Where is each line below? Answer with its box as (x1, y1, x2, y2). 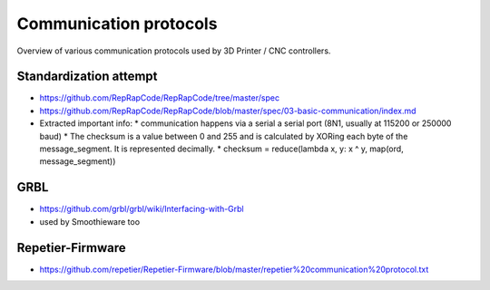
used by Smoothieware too (39, 216, 141, 227)
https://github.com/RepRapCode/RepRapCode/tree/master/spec (39, 92, 280, 103)
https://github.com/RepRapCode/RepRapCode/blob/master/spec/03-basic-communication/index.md (39, 105, 416, 116)
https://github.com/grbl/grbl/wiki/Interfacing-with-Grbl (39, 204, 244, 215)
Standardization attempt (16, 69, 158, 84)
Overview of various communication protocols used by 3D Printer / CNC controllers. (16, 45, 331, 56)
